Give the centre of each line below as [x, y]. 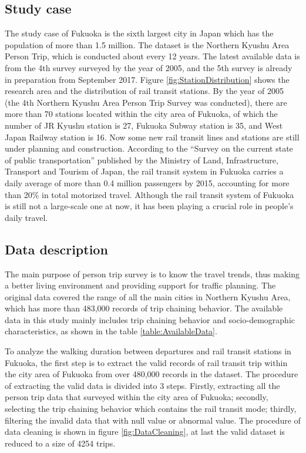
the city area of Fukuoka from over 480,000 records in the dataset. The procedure [152, 374]
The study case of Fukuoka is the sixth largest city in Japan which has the [139, 33]
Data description [56, 249]
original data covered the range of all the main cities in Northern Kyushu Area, [148, 296]
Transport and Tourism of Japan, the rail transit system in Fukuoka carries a [144, 171]
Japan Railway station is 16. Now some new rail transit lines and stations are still [152, 137]
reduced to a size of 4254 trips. [60, 443]
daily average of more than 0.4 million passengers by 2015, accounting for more [147, 182]
